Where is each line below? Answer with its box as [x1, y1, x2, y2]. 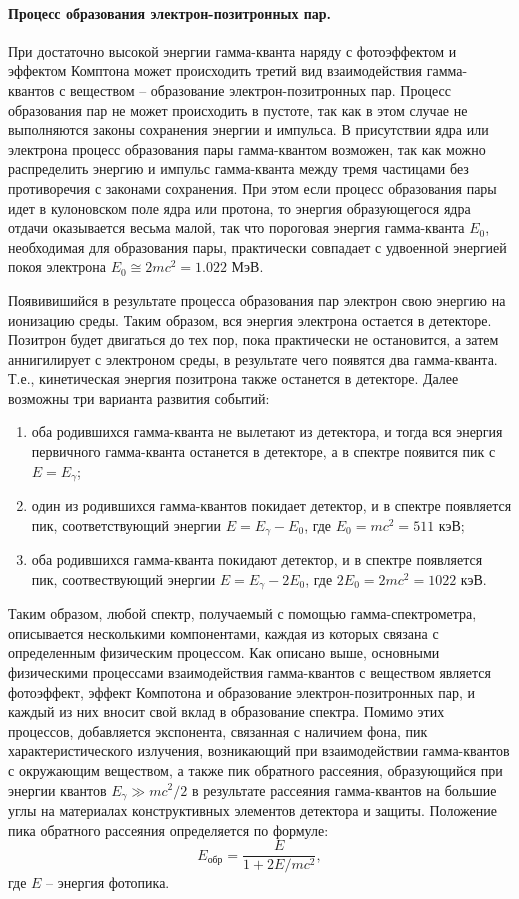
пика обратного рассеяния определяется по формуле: [8, 819, 329, 840]
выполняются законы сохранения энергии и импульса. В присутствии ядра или [8, 119, 489, 140]
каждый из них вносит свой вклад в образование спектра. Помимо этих [8, 701, 445, 722]
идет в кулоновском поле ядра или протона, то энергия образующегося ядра [8, 197, 471, 218]
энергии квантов [8, 779, 107, 800]
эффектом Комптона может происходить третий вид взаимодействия [8, 60, 423, 81]
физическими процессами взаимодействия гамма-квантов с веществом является [8, 662, 491, 682]
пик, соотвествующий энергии [31, 568, 216, 589]
